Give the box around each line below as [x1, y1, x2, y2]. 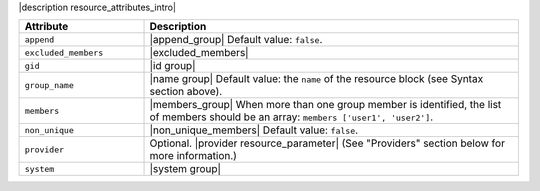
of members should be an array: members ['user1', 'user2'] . [149, 110, 434, 124]
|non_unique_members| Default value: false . [149, 123, 359, 137]
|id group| [149, 59, 196, 73]
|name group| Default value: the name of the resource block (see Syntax [149, 72, 484, 86]
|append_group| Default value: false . [149, 33, 323, 47]
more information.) [149, 149, 237, 163]
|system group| [149, 162, 222, 176]
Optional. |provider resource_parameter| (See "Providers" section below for [149, 136, 505, 150]
